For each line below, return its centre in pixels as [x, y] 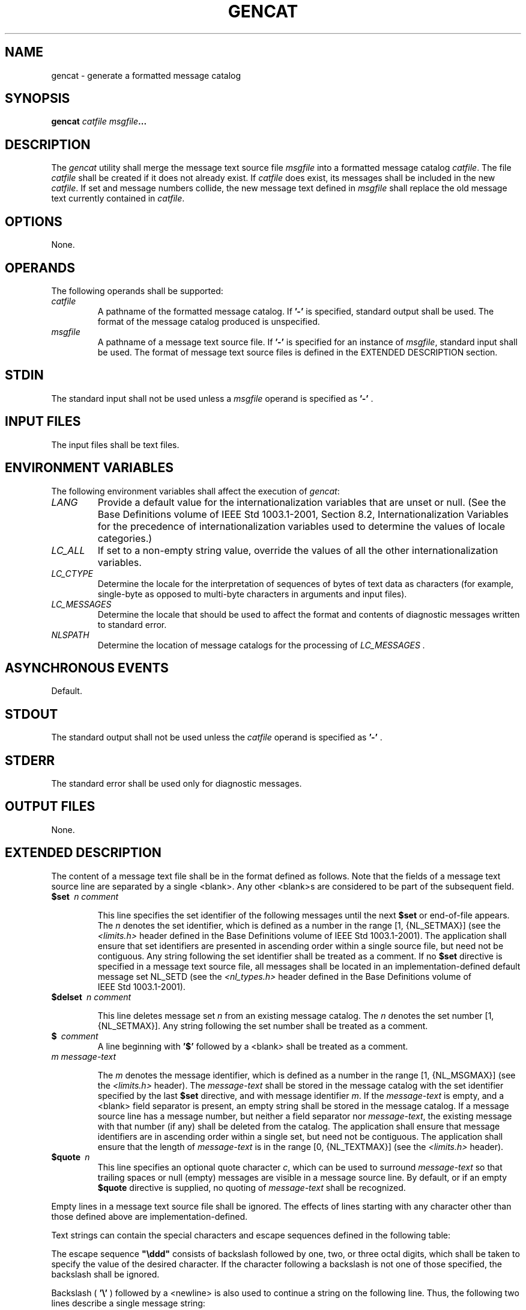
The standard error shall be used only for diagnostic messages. [177, 784]
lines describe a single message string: [128, 1303]
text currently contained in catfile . [118, 198]
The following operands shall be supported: [137, 291]
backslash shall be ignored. [105, 1274]
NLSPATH [70, 635]
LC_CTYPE [72, 573]
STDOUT [32, 714]
